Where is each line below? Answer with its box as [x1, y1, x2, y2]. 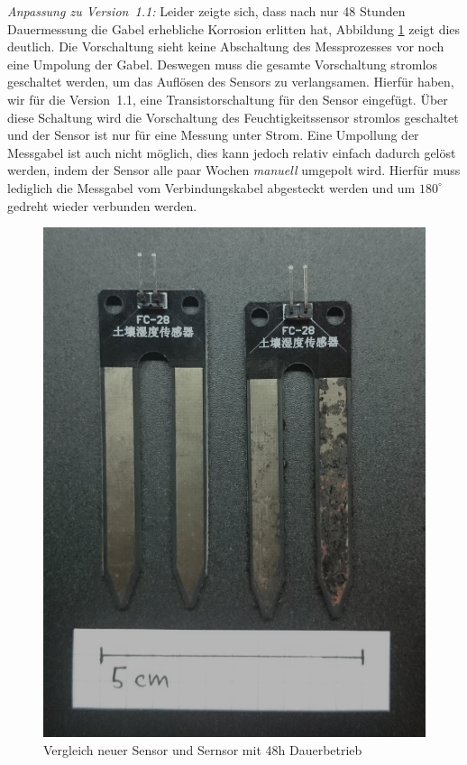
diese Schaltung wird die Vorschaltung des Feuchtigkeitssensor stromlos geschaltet [7, 107, 459, 126]
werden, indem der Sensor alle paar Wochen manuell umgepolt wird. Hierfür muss [7, 161, 461, 180]
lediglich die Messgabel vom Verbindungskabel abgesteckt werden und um [7, 178, 416, 197]
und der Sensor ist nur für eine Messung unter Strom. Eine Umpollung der [7, 125, 419, 144]
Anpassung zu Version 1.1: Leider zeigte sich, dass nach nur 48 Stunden [7, 2, 406, 20]
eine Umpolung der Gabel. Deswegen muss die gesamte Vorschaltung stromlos [7, 54, 437, 73]
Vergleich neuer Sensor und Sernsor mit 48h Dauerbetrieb [43, 741, 362, 760]
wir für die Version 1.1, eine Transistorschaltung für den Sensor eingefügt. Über [7, 89, 448, 108]
